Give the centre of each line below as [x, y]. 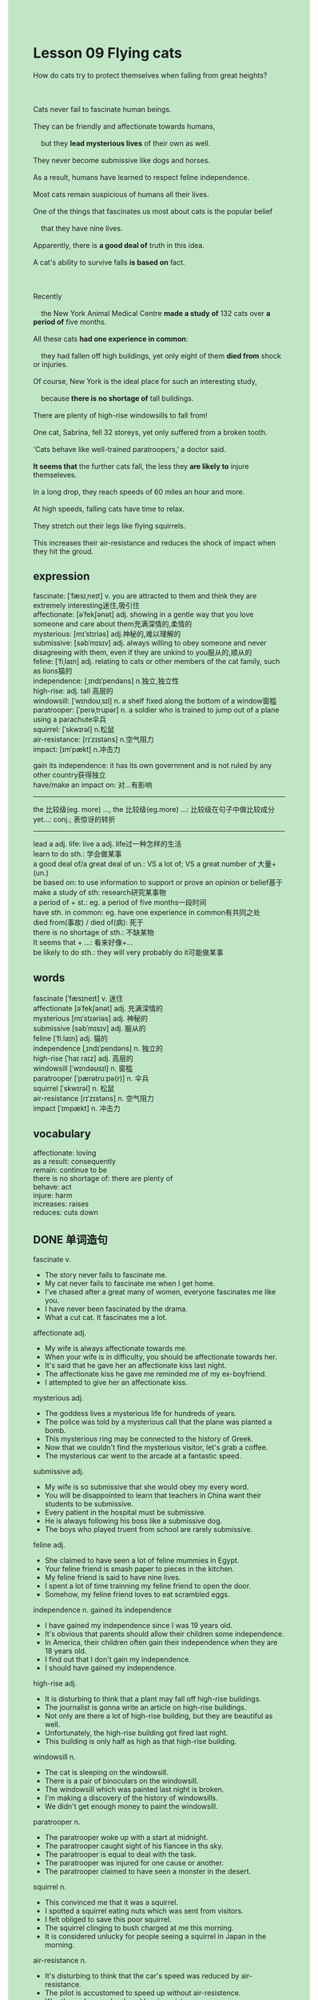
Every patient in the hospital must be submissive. [125, 1513]
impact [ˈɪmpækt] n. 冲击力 [77, 1108]
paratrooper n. [57, 1822]
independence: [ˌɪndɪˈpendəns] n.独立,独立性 [106, 681]
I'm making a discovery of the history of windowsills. [131, 1798]
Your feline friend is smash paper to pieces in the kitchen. [139, 1569]
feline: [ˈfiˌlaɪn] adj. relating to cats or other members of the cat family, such [157, 661]
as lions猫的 [53, 670]
